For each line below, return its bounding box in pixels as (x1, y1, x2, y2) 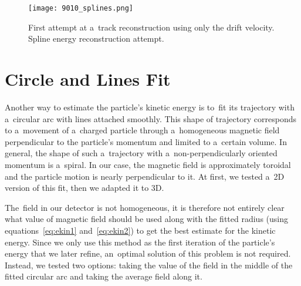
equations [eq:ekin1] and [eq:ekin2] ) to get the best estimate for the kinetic (5, 224, 276, 236)
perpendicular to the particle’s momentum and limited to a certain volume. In (5, 135, 287, 147)
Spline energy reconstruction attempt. (28, 32, 164, 45)
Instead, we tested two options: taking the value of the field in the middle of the (5, 258, 293, 271)
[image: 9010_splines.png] (28, 4, 133, 12)
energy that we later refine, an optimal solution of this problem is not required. (5, 247, 291, 260)
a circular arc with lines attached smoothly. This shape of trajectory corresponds (5, 112, 296, 125)
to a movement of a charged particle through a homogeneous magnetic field (5, 124, 280, 136)
